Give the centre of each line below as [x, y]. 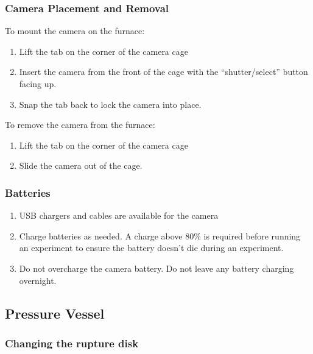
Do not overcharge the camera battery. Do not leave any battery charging [156, 268]
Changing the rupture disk [72, 343]
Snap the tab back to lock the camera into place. [110, 104]
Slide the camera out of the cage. [81, 165]
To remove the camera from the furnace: [80, 125]
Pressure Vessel [55, 313]
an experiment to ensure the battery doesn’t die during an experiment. [151, 248]
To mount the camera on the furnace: [75, 31]
